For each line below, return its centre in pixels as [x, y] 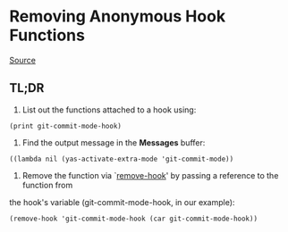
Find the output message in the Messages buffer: [114, 142]
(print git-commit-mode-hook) [66, 126]
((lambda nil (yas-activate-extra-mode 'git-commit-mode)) [122, 159]
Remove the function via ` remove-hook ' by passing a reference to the [150, 175]
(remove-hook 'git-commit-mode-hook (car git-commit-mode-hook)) [133, 219]
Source [22, 60]
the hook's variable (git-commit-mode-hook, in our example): [122, 202]
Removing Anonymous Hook [118, 17]
